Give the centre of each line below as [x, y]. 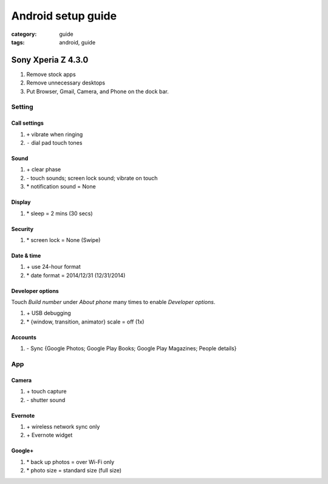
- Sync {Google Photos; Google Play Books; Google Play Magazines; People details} [132, 348]
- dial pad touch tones [54, 142]
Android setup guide [64, 16]
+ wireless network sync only [63, 427]
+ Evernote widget [50, 435]
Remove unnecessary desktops [66, 83]
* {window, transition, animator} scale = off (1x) [85, 322]
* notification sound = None [61, 187]
